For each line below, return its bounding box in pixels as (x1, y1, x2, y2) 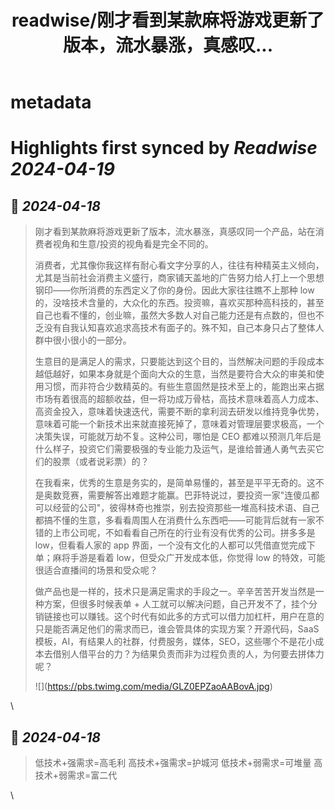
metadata (10, 91, 92, 114)
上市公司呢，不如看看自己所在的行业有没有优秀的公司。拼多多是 (52, 527, 316, 539)
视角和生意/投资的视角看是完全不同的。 (52, 238, 214, 250)
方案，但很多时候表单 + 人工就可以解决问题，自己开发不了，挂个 (43, 598, 309, 610)
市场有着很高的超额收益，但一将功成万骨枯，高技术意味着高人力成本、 (34, 393, 325, 405)
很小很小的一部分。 (52, 334, 132, 346)
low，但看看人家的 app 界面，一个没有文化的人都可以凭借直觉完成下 (34, 539, 316, 551)
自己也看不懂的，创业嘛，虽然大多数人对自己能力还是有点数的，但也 (34, 309, 316, 321)
